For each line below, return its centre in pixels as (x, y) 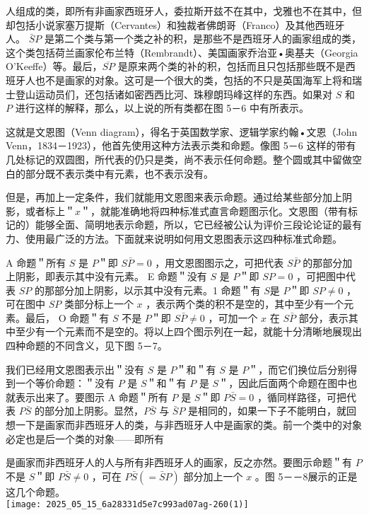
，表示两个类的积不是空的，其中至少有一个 (245, 304)
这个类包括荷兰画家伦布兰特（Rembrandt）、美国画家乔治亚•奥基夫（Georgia (182, 52)
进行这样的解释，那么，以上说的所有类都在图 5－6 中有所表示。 (162, 108)
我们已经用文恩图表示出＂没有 (75, 369)
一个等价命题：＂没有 (65, 383)
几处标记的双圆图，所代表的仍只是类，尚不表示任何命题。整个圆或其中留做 (179, 159)
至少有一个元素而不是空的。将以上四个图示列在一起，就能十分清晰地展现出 (188, 331)
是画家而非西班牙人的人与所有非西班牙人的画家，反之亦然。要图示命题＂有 (179, 462)
